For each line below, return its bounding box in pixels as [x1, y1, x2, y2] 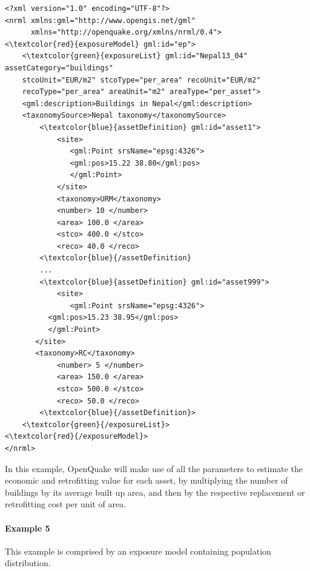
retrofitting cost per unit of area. [5, 498, 127, 510]
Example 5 [5, 521, 50, 534]
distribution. [5, 556, 51, 569]
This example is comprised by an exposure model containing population [5, 544, 271, 557]
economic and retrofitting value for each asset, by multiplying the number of [5, 474, 288, 487]
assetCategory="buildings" [5, 63, 113, 72]
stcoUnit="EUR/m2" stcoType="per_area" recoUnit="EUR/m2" [22, 75, 261, 84]
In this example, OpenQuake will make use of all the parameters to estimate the [5, 462, 303, 475]
